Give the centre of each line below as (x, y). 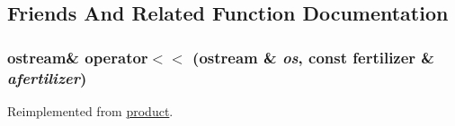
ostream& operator (78, 57)
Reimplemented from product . (90, 110)
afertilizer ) (47, 77)
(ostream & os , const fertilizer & (313, 57)
